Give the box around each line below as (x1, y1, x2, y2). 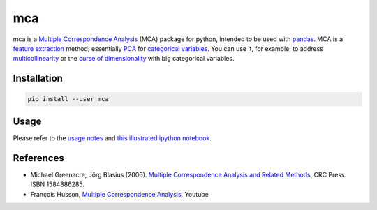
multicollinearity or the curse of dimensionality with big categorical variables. (13, 54, 235, 63)
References (13, 152, 64, 164)
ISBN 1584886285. (30, 180, 85, 188)
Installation (13, 73, 63, 84)
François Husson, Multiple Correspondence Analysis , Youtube (30, 190, 209, 198)
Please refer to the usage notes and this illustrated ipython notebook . (13, 133, 212, 142)
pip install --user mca (27, 95, 110, 103)
